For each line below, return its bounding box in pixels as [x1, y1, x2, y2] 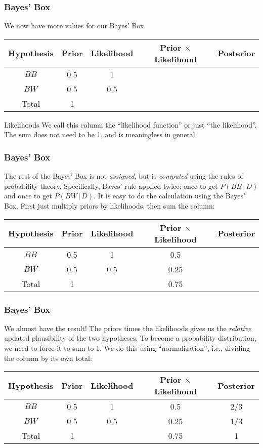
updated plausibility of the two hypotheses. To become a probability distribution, [4, 333, 256, 343]
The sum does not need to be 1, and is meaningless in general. [4, 129, 197, 140]
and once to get [4, 190, 52, 201]
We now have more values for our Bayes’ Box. [4, 20, 146, 31]
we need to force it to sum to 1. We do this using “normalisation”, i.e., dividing [4, 343, 250, 353]
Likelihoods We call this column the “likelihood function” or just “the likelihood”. [4, 119, 257, 130]
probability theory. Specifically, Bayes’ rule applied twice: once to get [4, 180, 218, 191]
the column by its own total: [4, 352, 92, 363]
